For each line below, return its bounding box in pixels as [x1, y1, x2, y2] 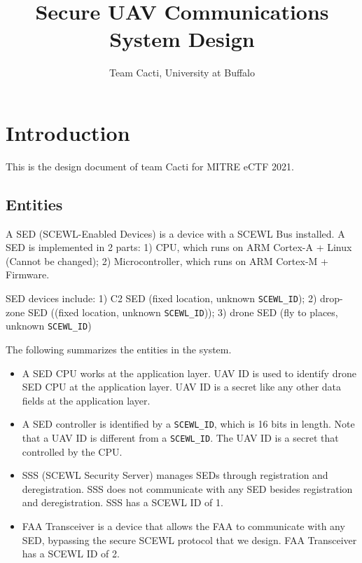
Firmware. [6, 267, 50, 282]
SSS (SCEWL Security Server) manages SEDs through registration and [22, 468, 328, 482]
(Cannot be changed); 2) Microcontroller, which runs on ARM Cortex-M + [6, 253, 328, 268]
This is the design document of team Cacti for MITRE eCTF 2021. [6, 158, 294, 173]
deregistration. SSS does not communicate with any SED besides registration [22, 481, 353, 496]
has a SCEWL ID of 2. [22, 546, 120, 561]
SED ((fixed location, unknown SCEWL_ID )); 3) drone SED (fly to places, [27, 304, 338, 319]
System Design [109, 25, 255, 53]
